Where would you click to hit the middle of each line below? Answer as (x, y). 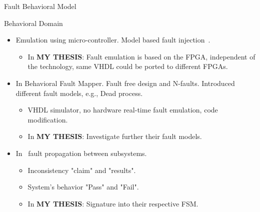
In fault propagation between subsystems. (81, 153)
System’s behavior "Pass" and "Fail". (83, 187)
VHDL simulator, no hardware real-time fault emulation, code (123, 110)
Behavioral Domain (33, 23)
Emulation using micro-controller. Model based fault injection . (113, 40)
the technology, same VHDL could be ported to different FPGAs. (128, 66)
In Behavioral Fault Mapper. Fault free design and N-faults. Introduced (125, 83)
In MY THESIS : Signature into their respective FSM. (113, 203)
